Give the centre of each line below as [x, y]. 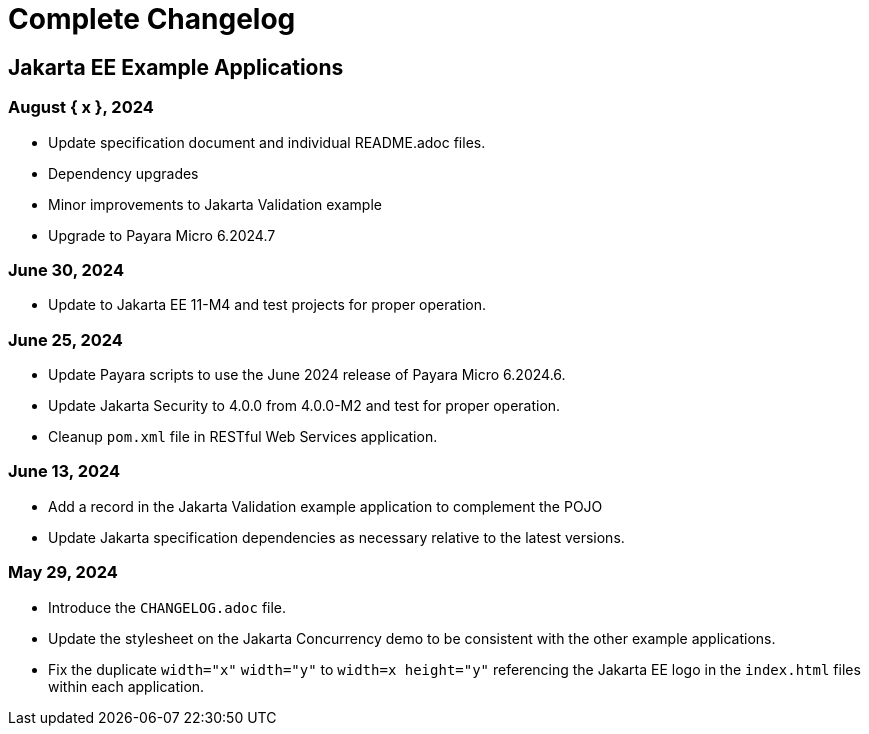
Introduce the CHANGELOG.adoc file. [167, 607]
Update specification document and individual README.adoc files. [267, 142]
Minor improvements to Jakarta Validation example [215, 204]
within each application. [126, 686]
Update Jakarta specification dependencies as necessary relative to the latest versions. [336, 537]
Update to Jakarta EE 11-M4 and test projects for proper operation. [267, 305]
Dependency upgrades [123, 173]
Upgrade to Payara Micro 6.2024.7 [162, 235]
